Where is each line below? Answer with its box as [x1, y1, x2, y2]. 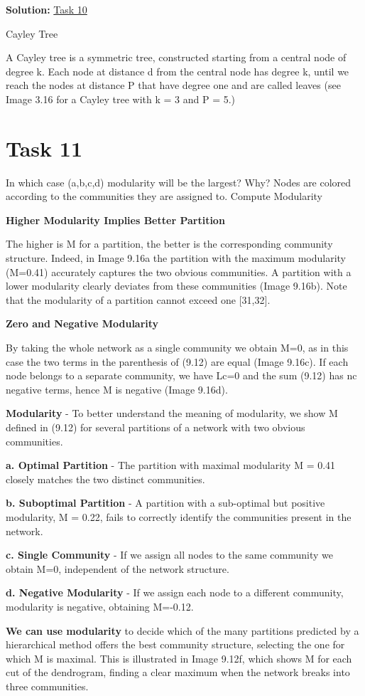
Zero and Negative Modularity [6, 316, 159, 331]
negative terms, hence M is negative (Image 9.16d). [6, 381, 228, 396]
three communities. [6, 678, 89, 693]
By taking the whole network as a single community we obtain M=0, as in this [6, 340, 349, 355]
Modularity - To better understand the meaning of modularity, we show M [6, 406, 338, 421]
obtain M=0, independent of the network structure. [6, 561, 229, 576]
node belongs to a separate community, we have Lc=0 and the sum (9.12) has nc [6, 368, 357, 383]
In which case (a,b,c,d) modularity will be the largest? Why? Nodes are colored [6, 174, 352, 189]
